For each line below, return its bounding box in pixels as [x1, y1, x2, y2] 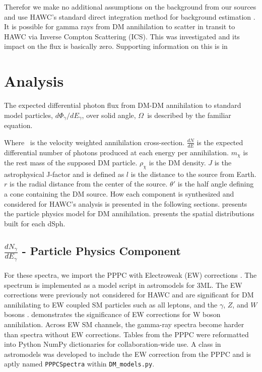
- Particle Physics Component [22, 242, 181, 258]
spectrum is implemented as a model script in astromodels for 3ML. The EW [4, 279, 242, 290]
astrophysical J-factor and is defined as [4, 168, 124, 179]
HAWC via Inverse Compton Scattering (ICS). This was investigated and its [4, 31, 240, 41]
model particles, [4, 109, 53, 120]
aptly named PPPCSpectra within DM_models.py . [4, 358, 155, 369]
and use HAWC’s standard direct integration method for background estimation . [4, 11, 255, 22]
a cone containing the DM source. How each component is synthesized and [4, 189, 234, 199]
